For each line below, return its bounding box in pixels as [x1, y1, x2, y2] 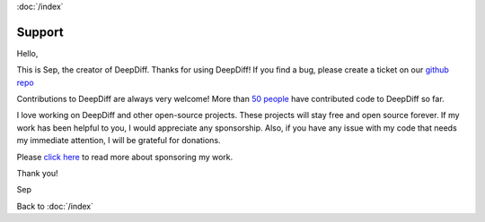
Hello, [16, 47, 39, 58]
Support [16, 24, 64, 39]
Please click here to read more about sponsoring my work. [16, 151, 234, 162]
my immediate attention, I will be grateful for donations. [16, 135, 221, 146]
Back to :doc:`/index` [16, 201, 94, 211]
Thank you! [16, 168, 58, 179]
